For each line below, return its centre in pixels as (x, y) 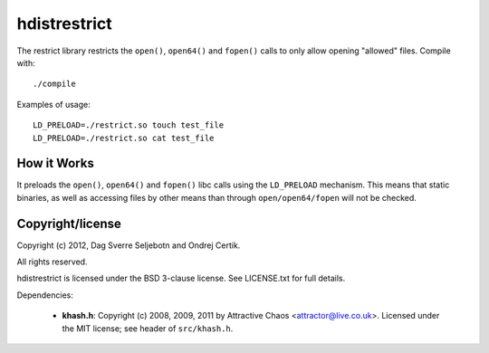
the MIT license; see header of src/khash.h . (148, 328)
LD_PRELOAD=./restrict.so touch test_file (129, 125)
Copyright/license (69, 223)
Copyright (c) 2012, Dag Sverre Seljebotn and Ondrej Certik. (129, 245)
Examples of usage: (53, 104)
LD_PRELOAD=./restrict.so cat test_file (124, 138)
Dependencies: (45, 295)
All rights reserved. (52, 262)
